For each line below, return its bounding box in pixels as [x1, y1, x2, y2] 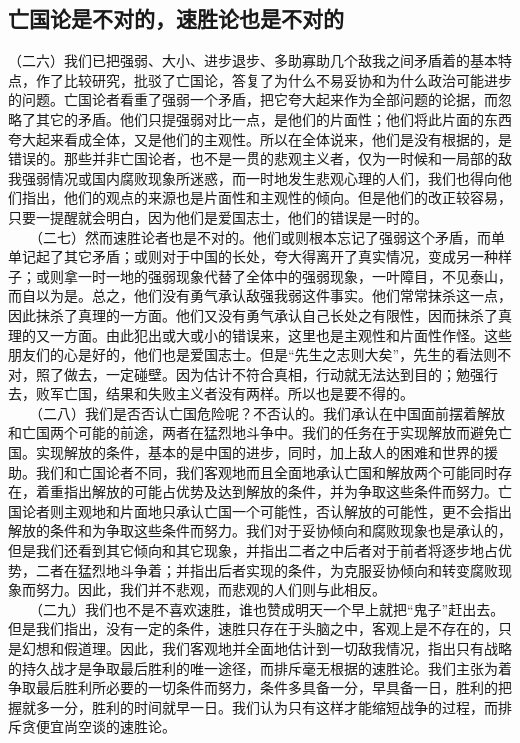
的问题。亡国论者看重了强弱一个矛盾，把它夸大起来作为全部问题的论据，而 [8, 89, 498, 110]
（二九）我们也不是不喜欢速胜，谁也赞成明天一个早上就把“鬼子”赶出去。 [35, 598, 505, 619]
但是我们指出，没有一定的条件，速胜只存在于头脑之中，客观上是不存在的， [8, 618, 498, 639]
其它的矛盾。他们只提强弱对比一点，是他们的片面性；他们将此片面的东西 [35, 108, 512, 129]
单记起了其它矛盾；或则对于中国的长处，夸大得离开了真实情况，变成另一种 [8, 246, 498, 267]
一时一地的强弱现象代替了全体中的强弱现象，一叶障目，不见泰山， [77, 265, 512, 286]
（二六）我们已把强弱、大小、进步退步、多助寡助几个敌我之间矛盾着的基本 [8, 50, 498, 71]
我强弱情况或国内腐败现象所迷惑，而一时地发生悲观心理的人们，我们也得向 [8, 167, 498, 188]
